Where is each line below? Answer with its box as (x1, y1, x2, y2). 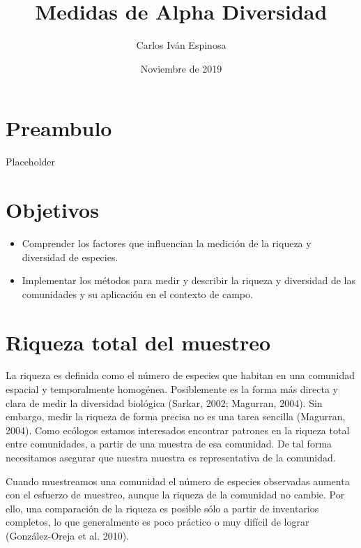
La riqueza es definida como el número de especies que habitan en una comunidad (6, 368, 355, 383)
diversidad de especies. (22, 249, 118, 264)
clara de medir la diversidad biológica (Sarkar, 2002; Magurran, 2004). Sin (6, 395, 323, 410)
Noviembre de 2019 (140, 61, 222, 75)
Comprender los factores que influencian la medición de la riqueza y (22, 235, 312, 250)
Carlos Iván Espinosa (136, 38, 226, 52)
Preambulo (6, 114, 112, 142)
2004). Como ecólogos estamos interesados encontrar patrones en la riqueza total (6, 422, 350, 437)
